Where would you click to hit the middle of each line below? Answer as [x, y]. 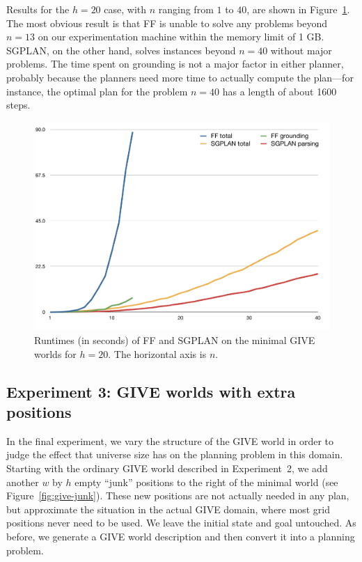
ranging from [186, 9]
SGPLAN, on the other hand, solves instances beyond [121, 50]
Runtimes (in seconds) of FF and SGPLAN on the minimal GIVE [175, 340]
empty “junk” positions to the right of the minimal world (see [206, 482]
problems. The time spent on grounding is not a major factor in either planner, [175, 64]
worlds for [55, 353]
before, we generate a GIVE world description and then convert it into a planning [181, 536]
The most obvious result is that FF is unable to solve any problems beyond [167, 23]
